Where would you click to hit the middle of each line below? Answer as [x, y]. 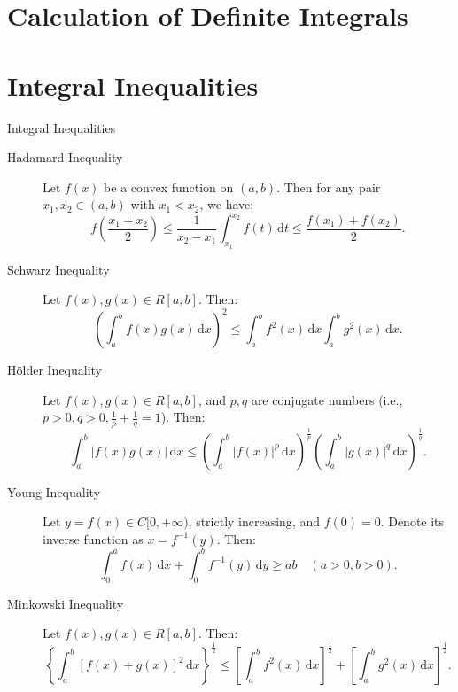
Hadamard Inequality [65, 157]
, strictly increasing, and [254, 521]
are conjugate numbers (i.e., [327, 399]
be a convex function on [169, 187]
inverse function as [93, 538]
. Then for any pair [329, 187]
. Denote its [412, 521]
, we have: [227, 204]
